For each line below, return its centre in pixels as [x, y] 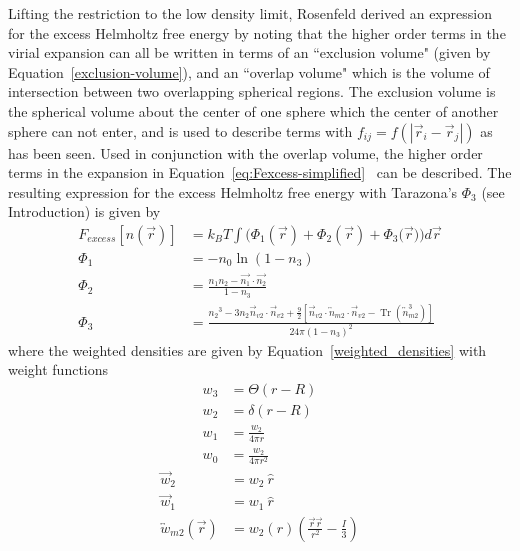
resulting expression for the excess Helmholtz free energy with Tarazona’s [233, 191]
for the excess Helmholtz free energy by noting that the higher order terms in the [257, 32]
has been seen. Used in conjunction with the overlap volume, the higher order [245, 152]
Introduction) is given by [84, 211]
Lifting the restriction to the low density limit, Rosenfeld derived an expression [250, 13]
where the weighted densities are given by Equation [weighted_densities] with [247, 349]
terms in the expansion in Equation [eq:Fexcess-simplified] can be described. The [260, 172]
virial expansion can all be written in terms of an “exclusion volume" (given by [249, 52]
